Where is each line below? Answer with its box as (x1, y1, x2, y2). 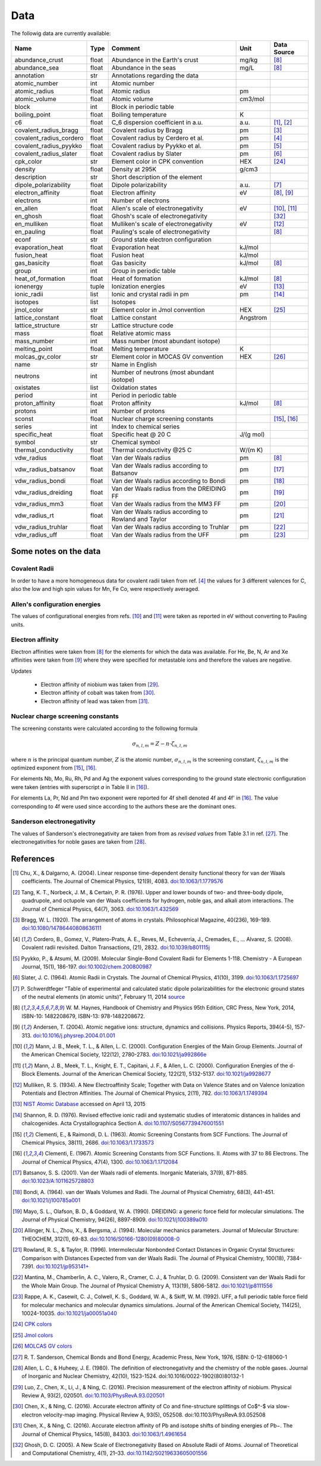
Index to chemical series (111, 422, 180, 431)
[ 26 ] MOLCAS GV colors (12, 1342, 73, 1350)
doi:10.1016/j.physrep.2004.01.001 (33, 1032, 115, 1039)
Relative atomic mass (111, 329, 171, 337)
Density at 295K (111, 165, 157, 173)
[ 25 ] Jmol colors (12, 1332, 53, 1339)
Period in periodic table (111, 391, 177, 399)
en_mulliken (14, 220, 48, 228)
